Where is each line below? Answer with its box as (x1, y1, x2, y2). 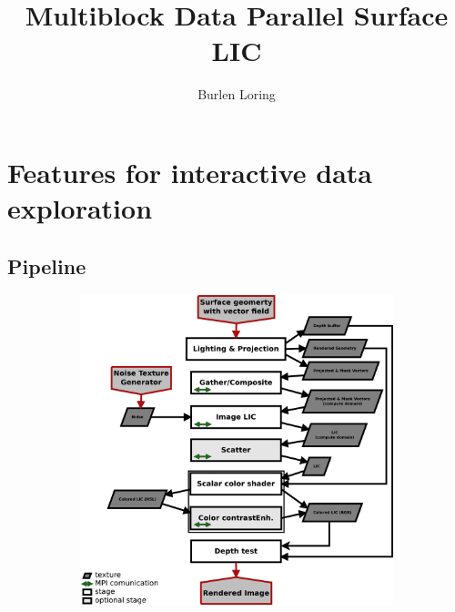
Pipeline (7, 251, 86, 280)
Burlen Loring (197, 85, 276, 104)
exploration (7, 189, 153, 227)
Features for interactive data (7, 153, 372, 190)
